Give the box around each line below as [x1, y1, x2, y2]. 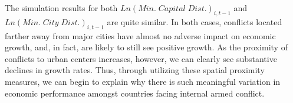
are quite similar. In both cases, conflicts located [107, 15, 282, 28]
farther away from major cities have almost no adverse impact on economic [5, 29, 276, 42]
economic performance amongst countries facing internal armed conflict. [5, 87, 265, 99]
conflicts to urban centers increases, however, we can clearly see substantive [5, 52, 277, 64]
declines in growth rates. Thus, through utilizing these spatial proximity [5, 64, 265, 76]
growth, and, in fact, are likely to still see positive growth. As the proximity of [5, 41, 288, 53]
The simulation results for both [5, 2, 118, 13]
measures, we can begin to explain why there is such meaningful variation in [5, 75, 281, 87]
